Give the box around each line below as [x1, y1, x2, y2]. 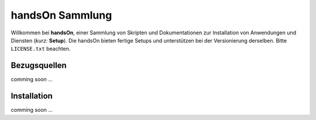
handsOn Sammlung [11, 9, 112, 22]
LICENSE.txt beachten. [11, 45, 71, 52]
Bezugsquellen [11, 61, 67, 70]
